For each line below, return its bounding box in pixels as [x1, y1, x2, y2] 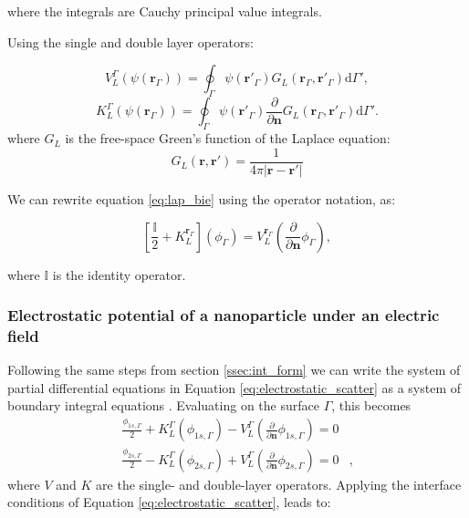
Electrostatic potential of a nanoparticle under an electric [7, 304, 440, 326]
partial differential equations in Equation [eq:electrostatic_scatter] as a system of [7, 378, 462, 397]
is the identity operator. [52, 264, 186, 284]
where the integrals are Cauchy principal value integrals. [7, 2, 322, 20]
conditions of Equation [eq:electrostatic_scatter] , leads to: [7, 492, 331, 512]
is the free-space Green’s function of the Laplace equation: [65, 129, 391, 148]
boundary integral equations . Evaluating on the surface [7, 396, 319, 415]
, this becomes [331, 396, 412, 415]
